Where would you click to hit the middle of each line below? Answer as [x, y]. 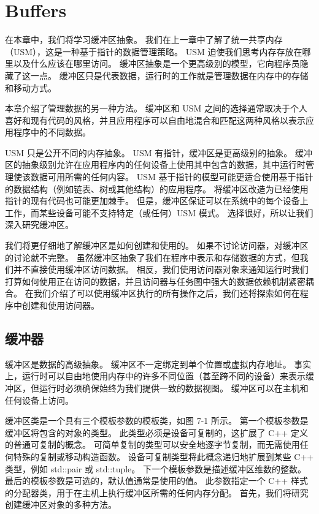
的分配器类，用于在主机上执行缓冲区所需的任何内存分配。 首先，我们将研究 [157, 492]
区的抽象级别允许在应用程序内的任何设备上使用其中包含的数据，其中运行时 [155, 164]
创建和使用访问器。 [60, 305]
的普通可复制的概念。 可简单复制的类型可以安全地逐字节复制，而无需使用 [152, 444]
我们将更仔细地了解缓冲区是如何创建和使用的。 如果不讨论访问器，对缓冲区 [157, 245]
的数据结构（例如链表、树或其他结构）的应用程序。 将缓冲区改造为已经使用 [157, 188]
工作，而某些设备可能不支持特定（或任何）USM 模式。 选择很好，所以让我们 [159, 212]
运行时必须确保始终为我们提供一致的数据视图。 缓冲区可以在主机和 [174, 387]
